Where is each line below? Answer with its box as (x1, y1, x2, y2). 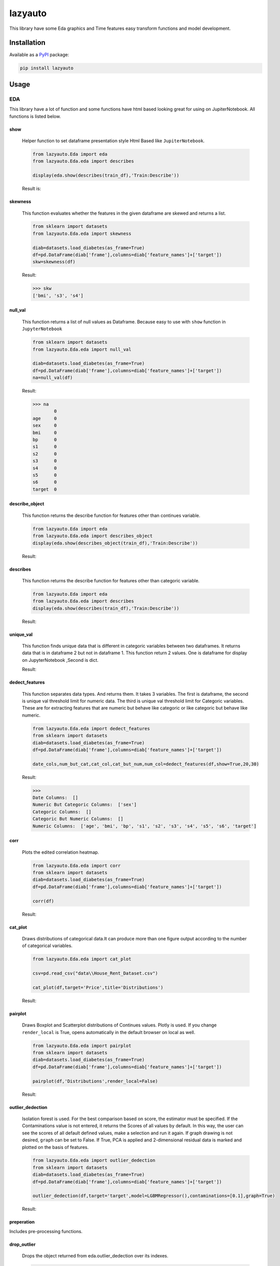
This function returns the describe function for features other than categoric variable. (22, 577, 200, 583)
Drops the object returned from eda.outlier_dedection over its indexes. (22, 1253, 169, 1259)
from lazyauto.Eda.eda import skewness (32, 230, 131, 236)
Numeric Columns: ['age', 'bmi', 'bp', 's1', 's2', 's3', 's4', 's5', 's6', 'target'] (32, 823, 257, 829)
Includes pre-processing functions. (9, 1228, 83, 1234)
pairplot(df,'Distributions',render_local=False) (32, 1078, 158, 1084)
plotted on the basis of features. (22, 1144, 89, 1150)
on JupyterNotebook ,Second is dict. (22, 657, 99, 663)
